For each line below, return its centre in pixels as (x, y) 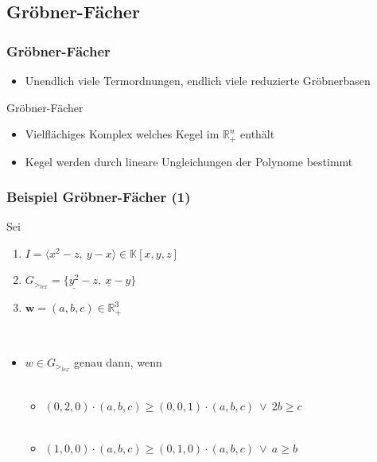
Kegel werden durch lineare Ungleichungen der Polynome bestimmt (189, 161)
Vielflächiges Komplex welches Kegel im (122, 134)
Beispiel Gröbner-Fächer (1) (99, 197)
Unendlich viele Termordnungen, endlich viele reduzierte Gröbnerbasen (198, 80)
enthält (258, 134)
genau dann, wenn (118, 361)
